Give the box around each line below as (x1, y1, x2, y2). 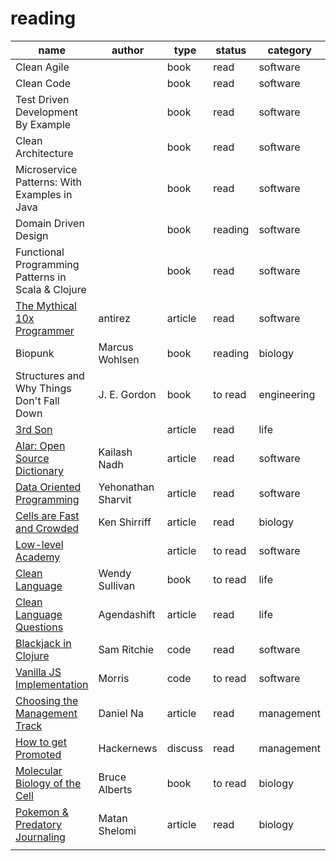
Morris (98, 671, 130, 685)
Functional (15, 245, 65, 259)
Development (15, 105, 78, 119)
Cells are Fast (15, 508, 80, 522)
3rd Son (15, 422, 53, 436)
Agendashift (98, 607, 156, 621)
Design (15, 228, 49, 242)
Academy (15, 550, 61, 564)
